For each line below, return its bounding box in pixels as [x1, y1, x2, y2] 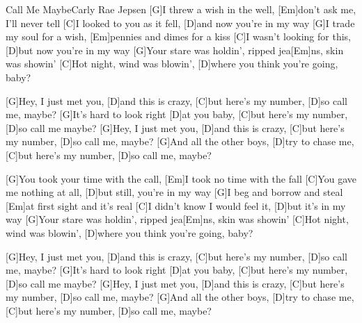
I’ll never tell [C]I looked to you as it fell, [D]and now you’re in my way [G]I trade [6, 15, 355, 30]
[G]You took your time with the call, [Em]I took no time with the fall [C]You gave [6, 171, 356, 185]
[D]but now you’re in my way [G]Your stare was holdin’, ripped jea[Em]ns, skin [6, 42, 344, 57]
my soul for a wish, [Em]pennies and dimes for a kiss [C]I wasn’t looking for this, [6, 29, 351, 44]
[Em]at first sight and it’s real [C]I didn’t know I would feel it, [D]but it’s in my [6, 198, 346, 213]
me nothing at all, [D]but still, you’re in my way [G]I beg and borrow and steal [6, 185, 343, 199]
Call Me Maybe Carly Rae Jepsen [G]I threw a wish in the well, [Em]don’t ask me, [6, 2, 356, 16]
